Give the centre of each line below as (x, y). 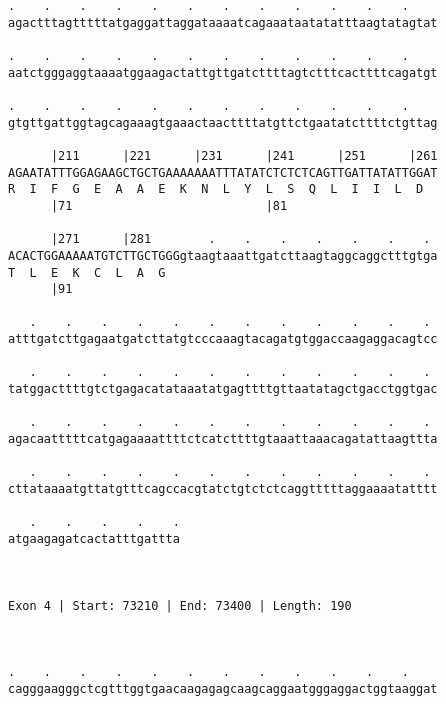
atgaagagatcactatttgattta (94, 539)
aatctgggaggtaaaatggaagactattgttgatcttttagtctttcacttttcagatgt (223, 72)
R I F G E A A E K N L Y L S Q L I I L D (216, 189)
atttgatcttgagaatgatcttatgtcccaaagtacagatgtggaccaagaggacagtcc (223, 339)
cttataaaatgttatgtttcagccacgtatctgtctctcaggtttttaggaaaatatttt (223, 489)
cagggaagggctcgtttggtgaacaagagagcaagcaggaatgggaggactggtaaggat (223, 688)
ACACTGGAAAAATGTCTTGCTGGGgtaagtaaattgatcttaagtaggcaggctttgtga (223, 255)
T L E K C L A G (87, 272)
